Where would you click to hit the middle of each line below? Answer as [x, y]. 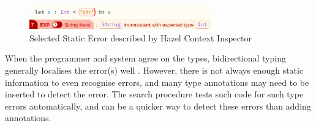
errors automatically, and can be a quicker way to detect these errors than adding [158, 106]
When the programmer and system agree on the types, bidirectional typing [145, 58]
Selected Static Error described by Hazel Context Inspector [141, 37]
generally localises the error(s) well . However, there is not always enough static [154, 70]
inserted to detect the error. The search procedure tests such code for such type [154, 94]
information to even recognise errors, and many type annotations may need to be [157, 82]
